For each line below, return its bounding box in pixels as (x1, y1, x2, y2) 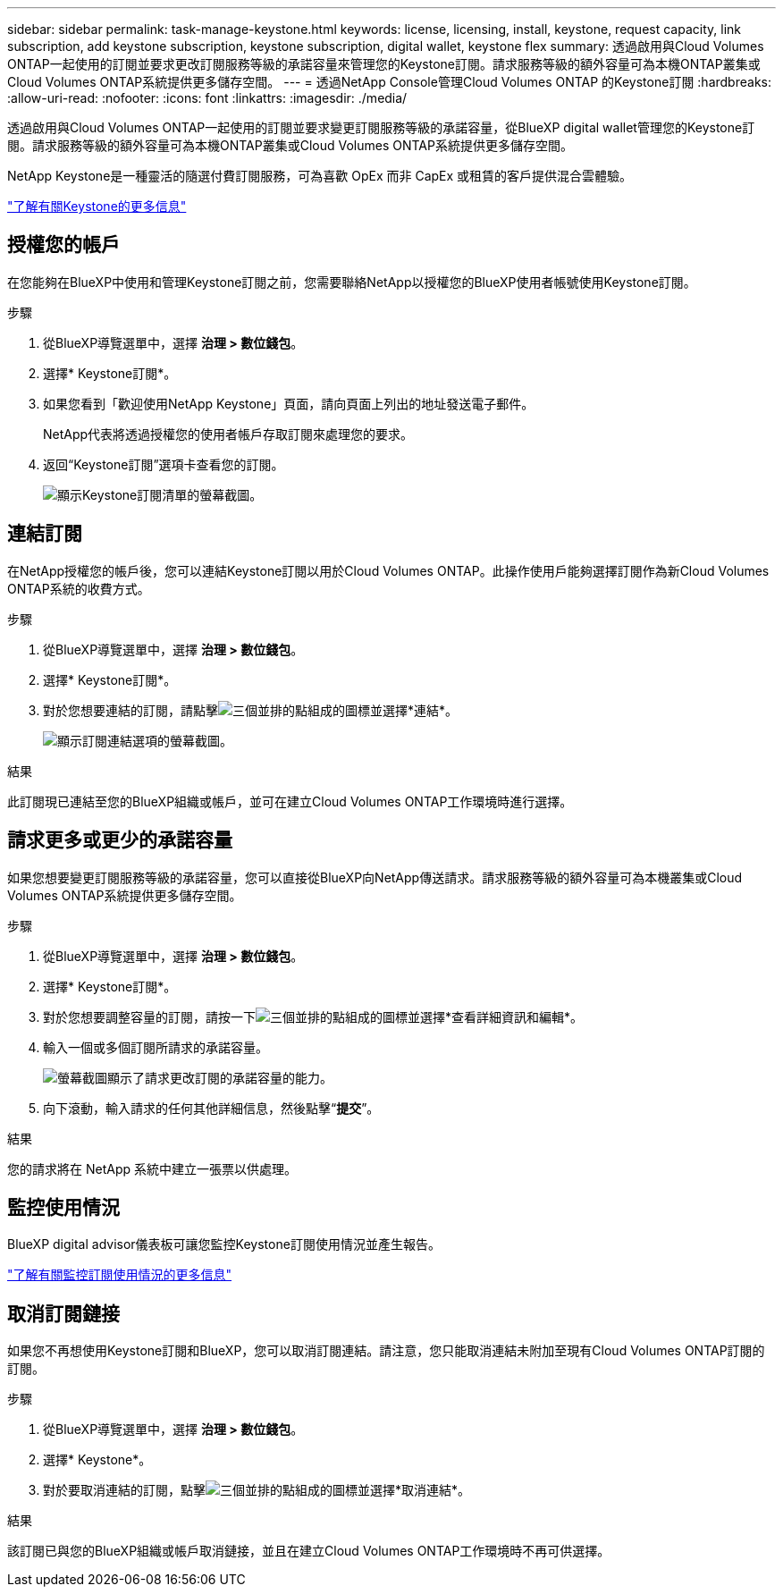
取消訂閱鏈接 (7, 1302, 120, 1325)
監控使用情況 (7, 1195, 120, 1219)
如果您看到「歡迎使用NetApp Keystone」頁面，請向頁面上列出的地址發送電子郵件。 (43, 395, 535, 411)
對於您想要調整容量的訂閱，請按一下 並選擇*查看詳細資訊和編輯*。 (43, 1008, 584, 1025)
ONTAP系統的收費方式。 (7, 580, 150, 596)
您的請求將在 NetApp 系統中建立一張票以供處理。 (7, 1160, 297, 1177)
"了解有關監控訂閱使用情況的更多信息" (7, 1267, 232, 1283)
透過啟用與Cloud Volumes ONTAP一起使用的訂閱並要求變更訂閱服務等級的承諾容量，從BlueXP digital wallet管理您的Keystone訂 (7, 120, 755, 135)
